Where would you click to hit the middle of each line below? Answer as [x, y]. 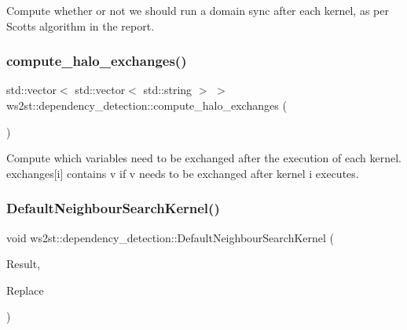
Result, [24, 264]
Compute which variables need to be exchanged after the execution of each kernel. [204, 158]
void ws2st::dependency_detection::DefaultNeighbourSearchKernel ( [170, 237]
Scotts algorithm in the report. [81, 25]
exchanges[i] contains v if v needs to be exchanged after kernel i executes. [183, 173]
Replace [25, 290]
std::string [168, 90]
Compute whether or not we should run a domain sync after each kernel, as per [198, 10]
